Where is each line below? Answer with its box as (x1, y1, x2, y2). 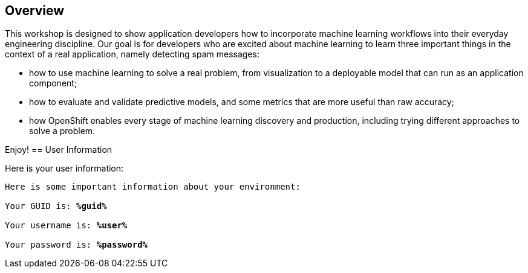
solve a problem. (29, 126, 96, 136)
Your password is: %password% (5, 240, 148, 250)
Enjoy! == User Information (5, 144, 112, 155)
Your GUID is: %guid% (5, 201, 107, 211)
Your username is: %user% (5, 220, 128, 231)
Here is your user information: (5, 163, 124, 174)
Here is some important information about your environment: (5, 182, 301, 192)
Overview (5, 3, 65, 18)
